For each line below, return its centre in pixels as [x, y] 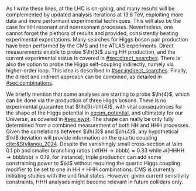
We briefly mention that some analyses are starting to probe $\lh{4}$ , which [98, 94]
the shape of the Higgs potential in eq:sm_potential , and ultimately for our [94, 113]
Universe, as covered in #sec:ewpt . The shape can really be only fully [90, 119]
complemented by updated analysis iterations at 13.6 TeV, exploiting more [94, 15]
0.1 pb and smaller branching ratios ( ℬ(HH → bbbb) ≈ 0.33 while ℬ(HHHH [95, 150]
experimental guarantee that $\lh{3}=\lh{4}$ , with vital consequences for [94, 107]
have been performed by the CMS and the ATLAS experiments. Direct [90, 46]
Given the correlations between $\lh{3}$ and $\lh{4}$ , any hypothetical [92, 131]
